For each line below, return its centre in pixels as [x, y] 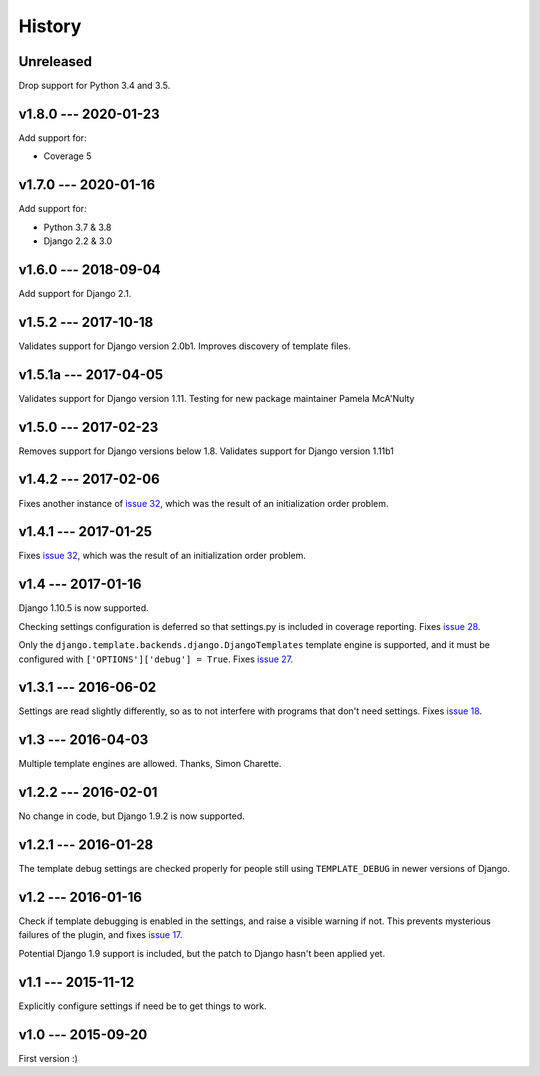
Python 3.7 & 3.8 [77, 227]
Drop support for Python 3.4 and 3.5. [94, 86]
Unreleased [55, 61]
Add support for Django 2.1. [75, 293]
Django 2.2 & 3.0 [78, 241]
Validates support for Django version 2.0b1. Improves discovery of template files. [184, 346]
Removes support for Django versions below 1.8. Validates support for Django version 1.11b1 [206, 451]
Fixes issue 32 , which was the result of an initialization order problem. [162, 556]
